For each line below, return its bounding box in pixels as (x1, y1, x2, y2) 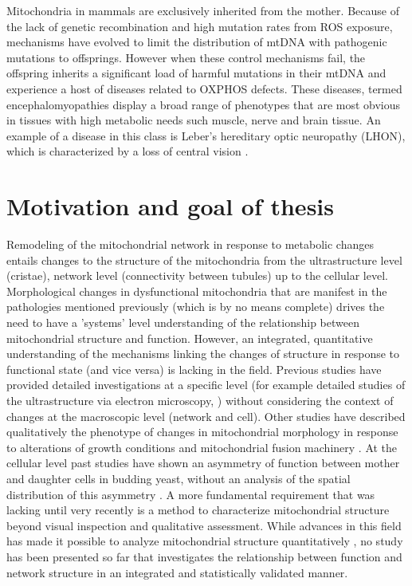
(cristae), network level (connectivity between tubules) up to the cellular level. (6, 267, 388, 284)
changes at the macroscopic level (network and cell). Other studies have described (6, 407, 406, 424)
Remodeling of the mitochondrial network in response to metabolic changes (6, 236, 374, 253)
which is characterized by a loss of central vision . (6, 143, 249, 159)
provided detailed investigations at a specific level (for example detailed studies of (6, 376, 406, 393)
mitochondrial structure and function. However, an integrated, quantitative (6, 329, 373, 346)
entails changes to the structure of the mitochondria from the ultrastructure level (6, 251, 402, 268)
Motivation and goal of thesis (6, 190, 334, 222)
